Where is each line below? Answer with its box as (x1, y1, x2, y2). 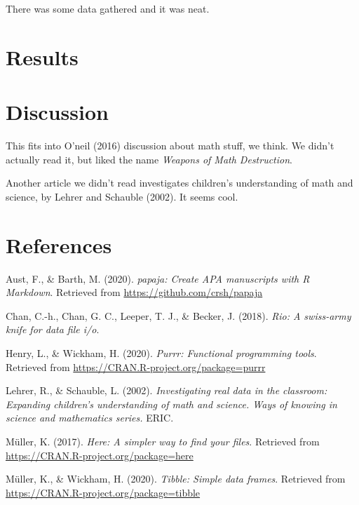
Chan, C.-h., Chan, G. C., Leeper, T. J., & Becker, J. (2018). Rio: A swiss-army (6, 308, 351, 323)
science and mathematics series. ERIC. (6, 410, 174, 425)
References (6, 230, 112, 259)
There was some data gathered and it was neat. (6, 1, 210, 15)
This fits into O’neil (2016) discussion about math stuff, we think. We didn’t (6, 138, 334, 153)
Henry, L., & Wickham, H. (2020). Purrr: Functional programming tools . (6, 345, 317, 360)
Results (6, 42, 79, 71)
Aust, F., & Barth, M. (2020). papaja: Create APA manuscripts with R (6, 271, 310, 285)
